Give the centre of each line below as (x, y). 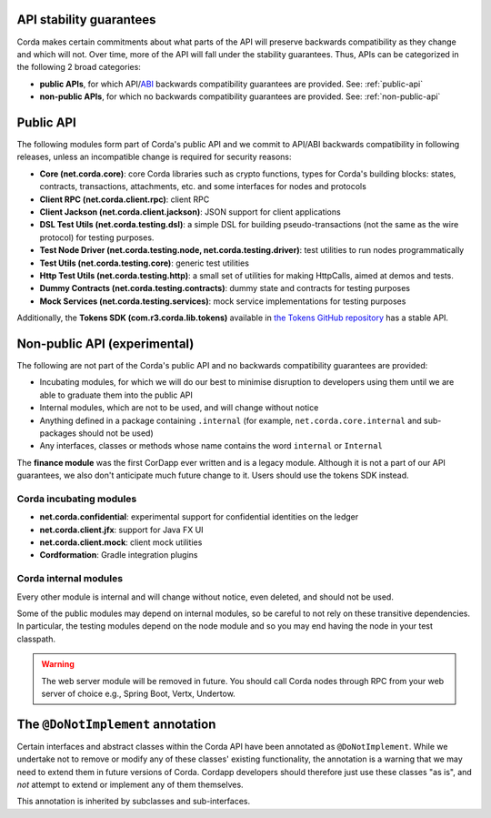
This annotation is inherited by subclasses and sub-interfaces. (133, 802)
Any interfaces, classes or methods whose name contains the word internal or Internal (211, 446)
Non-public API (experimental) (105, 343)
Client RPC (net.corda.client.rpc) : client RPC (125, 199)
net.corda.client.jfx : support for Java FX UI (121, 530)
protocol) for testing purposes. (97, 237)
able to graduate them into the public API (116, 395)
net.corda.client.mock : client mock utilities (121, 542)
